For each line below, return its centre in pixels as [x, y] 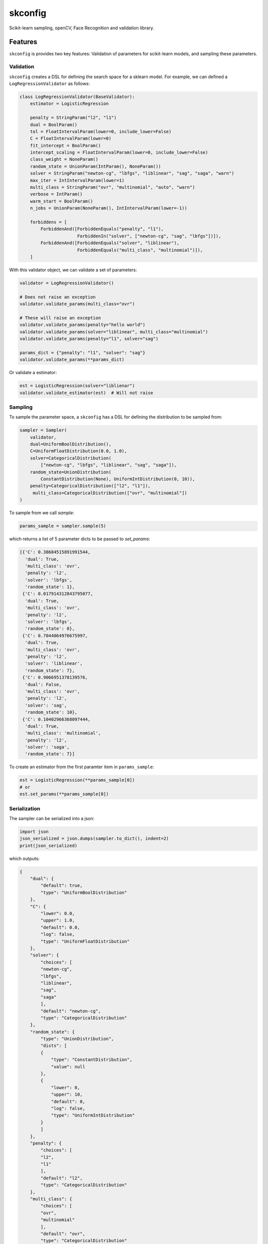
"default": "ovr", [63, 1234]
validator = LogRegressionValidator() [67, 283]
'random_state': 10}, [51, 712]
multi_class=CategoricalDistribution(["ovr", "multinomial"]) [110, 493]
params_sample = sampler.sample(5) [63, 526]
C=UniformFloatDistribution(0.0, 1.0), [79, 451]
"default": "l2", [62, 1178]
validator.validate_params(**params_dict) [72, 360]
